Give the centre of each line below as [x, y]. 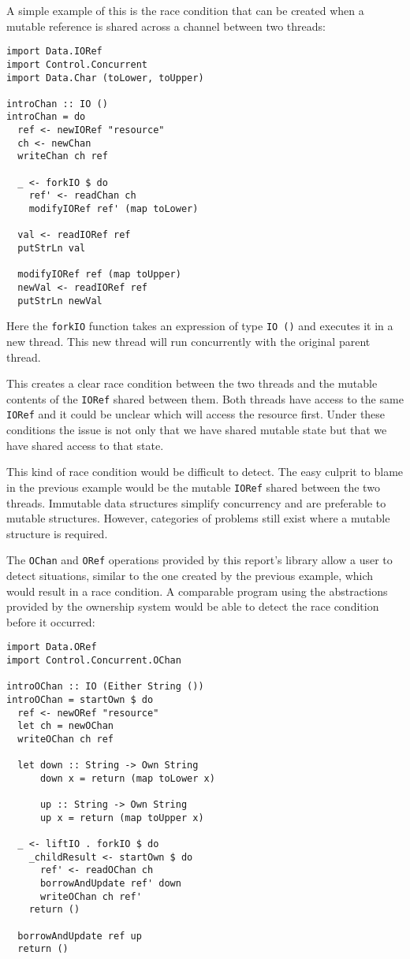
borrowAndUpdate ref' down [110, 884]
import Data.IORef [54, 52]
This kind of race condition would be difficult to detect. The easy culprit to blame [205, 472]
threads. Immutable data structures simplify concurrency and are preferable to [196, 502]
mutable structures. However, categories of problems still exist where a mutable [198, 518]
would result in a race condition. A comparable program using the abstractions [197, 591]
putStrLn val [52, 249]
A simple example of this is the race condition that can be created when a [185, 10]
